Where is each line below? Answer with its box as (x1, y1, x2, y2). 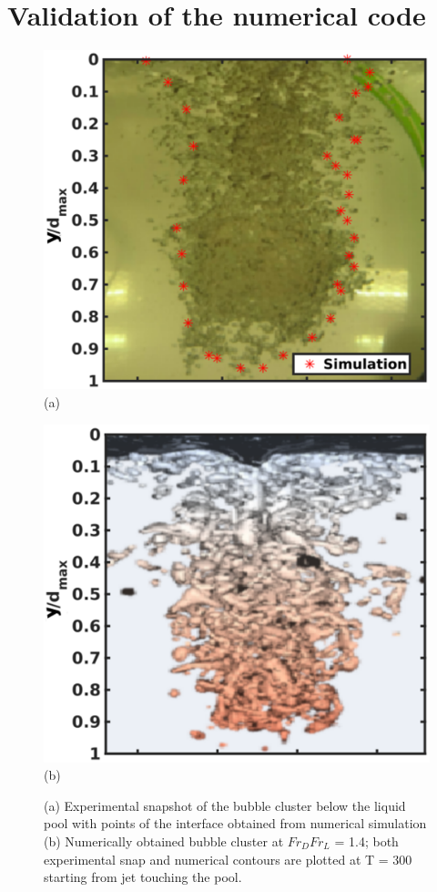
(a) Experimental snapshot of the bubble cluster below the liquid (44, 795, 406, 815)
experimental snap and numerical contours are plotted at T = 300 (44, 849, 412, 868)
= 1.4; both (334, 831, 399, 850)
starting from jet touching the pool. (44, 867, 242, 887)
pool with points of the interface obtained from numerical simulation (44, 814, 427, 833)
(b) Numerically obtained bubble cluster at (44, 831, 284, 850)
